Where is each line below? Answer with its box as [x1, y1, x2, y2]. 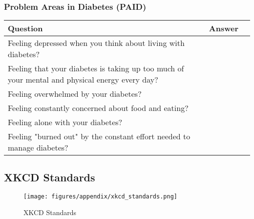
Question [8, 22, 43, 34]
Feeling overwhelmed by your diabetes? [8, 88, 142, 100]
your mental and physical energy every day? [8, 74, 158, 86]
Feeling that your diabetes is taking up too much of [8, 63, 184, 74]
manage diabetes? [8, 142, 68, 153]
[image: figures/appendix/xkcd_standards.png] [23, 193, 177, 200]
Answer [209, 22, 238, 34]
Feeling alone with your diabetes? [8, 116, 123, 128]
